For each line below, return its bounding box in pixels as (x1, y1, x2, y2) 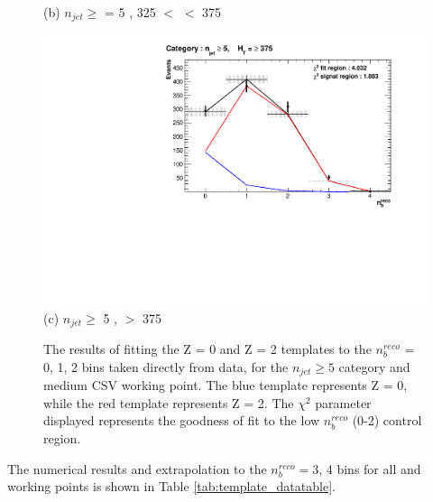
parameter (315, 393, 372, 412)
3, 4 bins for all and (312, 459, 421, 478)
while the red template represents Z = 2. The (43, 393, 294, 412)
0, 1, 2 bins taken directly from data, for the (43, 357, 289, 376)
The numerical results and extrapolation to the (7, 459, 267, 478)
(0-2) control (352, 411, 422, 430)
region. (43, 428, 81, 447)
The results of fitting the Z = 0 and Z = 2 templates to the (43, 339, 372, 358)
